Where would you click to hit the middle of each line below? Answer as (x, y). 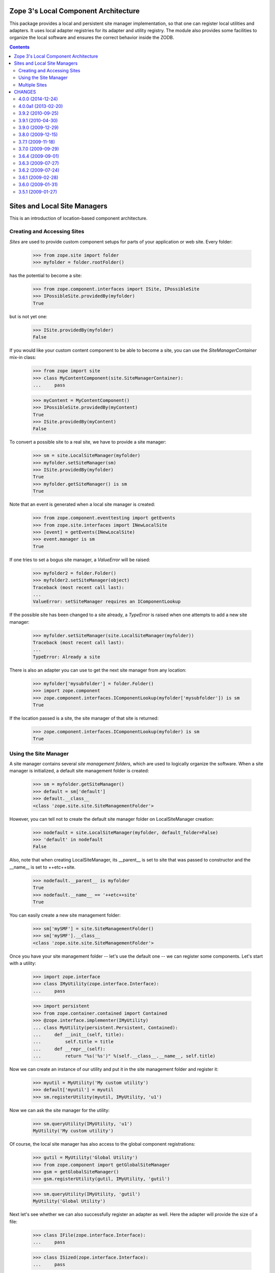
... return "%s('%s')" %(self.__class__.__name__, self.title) (124, 1056)
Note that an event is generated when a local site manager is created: (82, 505)
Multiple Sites (33, 85)
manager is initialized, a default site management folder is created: (79, 771)
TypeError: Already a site (66, 657)
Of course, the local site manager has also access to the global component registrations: (102, 1144)
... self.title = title (73, 1042)
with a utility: (23, 963)
